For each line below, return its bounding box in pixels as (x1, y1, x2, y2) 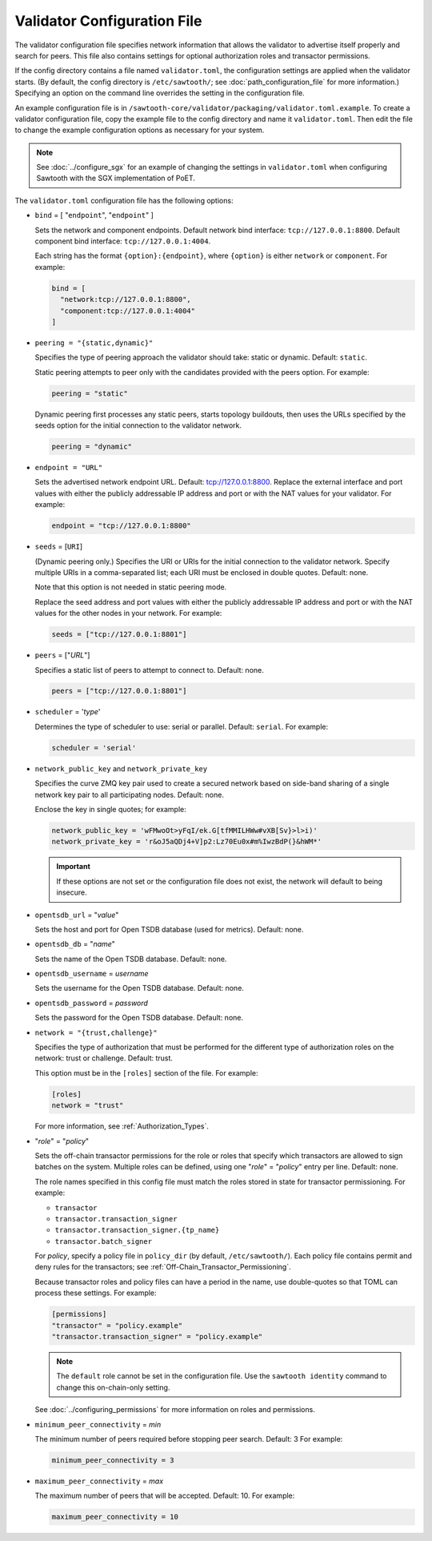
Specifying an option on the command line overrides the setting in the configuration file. (14, 88, 305, 98)
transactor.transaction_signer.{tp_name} (54, 1225, 220, 1235)
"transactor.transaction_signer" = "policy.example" (51, 1332, 263, 1342)
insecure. (56, 887, 87, 897)
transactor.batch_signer (54, 1237, 152, 1245)
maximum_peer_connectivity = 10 (51, 1512, 179, 1522)
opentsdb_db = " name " (34, 939, 116, 949)
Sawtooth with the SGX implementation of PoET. (36, 173, 196, 183)
